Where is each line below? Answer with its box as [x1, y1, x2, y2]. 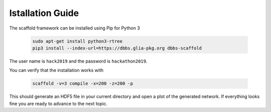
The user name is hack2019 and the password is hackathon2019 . [9, 58, 148, 64]
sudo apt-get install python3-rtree [32, 38, 123, 44]
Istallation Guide [9, 7, 79, 18]
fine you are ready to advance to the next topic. [9, 100, 108, 106]
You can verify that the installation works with [9, 67, 104, 73]
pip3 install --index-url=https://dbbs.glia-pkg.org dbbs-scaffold [32, 45, 202, 51]
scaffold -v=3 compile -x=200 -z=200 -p [32, 80, 133, 86]
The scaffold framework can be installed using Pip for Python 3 [9, 25, 140, 31]
